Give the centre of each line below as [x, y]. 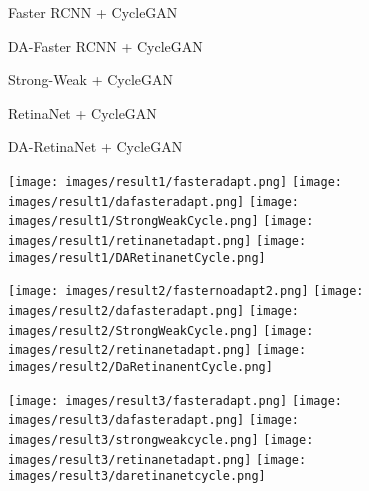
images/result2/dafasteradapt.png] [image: [154, 310]
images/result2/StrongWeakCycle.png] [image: [161, 330]
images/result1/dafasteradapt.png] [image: [154, 201]
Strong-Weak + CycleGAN [91, 79]
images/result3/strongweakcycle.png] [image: [161, 439]
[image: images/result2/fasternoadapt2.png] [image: [186, 291]
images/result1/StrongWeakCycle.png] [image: [161, 221]
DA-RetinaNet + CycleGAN [95, 146]
